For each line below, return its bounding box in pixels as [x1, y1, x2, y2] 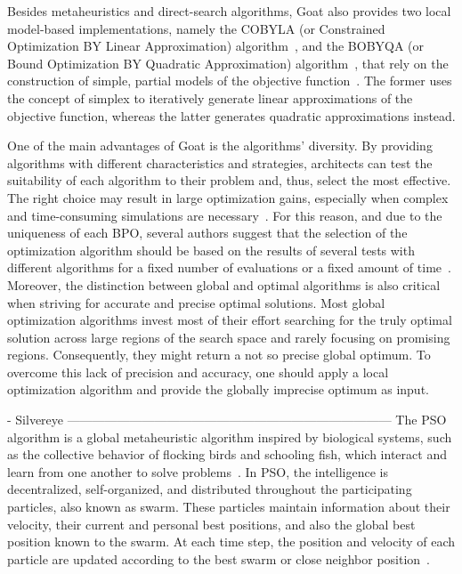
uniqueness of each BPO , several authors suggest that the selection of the [7, 223, 408, 242]
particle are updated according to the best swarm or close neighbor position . [7, 549, 431, 568]
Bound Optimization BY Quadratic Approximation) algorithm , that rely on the [7, 53, 449, 72]
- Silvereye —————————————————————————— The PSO [7, 410, 447, 429]
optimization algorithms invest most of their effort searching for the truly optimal [7, 311, 452, 329]
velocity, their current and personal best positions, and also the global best [7, 514, 416, 533]
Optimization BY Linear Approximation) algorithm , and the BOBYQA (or [7, 36, 425, 55]
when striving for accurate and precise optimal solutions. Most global [7, 293, 385, 311]
